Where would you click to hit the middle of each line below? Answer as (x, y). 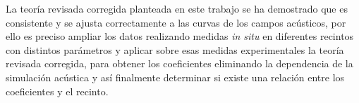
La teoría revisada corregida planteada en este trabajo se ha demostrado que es (177, 8)
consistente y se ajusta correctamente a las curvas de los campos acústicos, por (176, 22)
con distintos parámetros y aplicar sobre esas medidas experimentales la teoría (175, 49)
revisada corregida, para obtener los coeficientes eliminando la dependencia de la (179, 63)
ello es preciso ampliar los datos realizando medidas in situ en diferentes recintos (180, 36)
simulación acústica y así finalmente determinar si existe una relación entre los (175, 77)
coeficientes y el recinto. (57, 91)
